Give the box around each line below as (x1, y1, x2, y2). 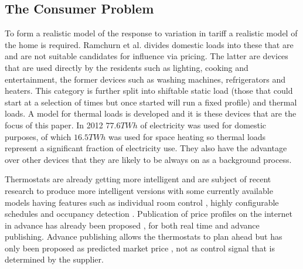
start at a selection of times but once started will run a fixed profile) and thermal (5, 96, 297, 108)
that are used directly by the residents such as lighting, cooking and (5, 61, 248, 73)
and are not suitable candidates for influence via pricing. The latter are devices (5, 50, 288, 62)
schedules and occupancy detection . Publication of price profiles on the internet (5, 207, 292, 220)
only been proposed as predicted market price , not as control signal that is (5, 241, 275, 254)
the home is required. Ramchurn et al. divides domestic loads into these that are (5, 38, 294, 50)
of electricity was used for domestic (140, 118, 267, 131)
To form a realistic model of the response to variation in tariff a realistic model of (5, 27, 298, 39)
